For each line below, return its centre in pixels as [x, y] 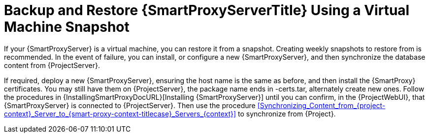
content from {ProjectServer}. [52, 65]
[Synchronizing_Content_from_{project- [321, 105]
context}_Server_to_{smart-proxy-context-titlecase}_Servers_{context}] [120, 114]
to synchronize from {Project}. [287, 114]
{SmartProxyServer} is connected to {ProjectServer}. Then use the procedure [130, 105]
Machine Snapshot [67, 27]
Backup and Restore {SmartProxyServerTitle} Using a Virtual [207, 10]
